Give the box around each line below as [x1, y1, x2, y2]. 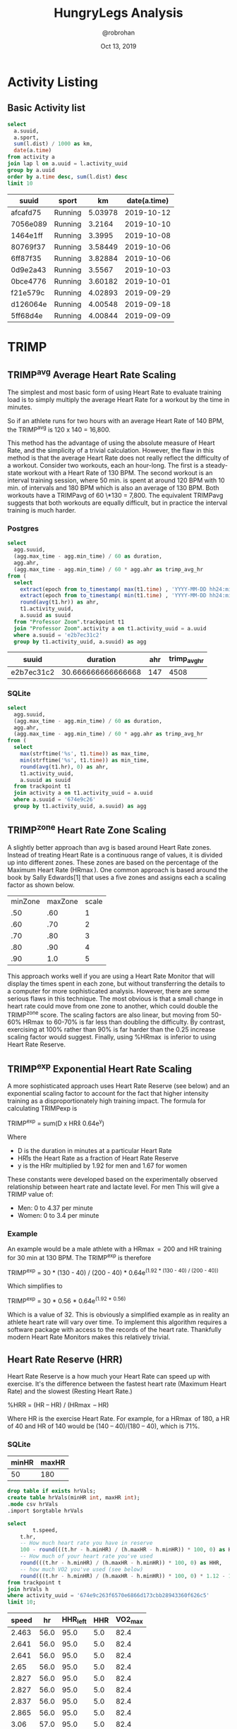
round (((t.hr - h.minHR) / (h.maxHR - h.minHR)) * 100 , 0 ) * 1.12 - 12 [20, 1572, 235, 1580]
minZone [11, 896, 40, 906]
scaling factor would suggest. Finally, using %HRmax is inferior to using [7, 1033, 217, 1041]
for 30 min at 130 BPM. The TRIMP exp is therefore [7, 1252, 152, 1261]
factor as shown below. [7, 880, 75, 889]
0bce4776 [11, 276, 47, 286]
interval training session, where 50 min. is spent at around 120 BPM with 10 [7, 476, 225, 484]
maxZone [47, 896, 78, 906]
